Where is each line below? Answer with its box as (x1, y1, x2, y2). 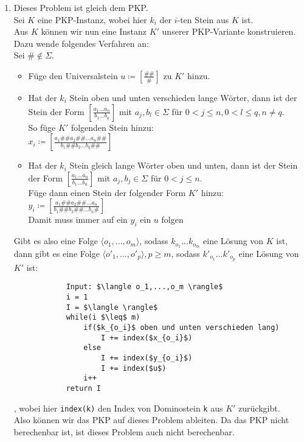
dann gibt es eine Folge (13, 247, 100, 259)
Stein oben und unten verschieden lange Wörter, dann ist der (69, 91, 297, 103)
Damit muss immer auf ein (28, 213, 128, 226)
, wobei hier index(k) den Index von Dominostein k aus (13, 401, 223, 414)
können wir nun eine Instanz (41, 25, 147, 38)
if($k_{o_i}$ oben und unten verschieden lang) (83, 323, 280, 332)
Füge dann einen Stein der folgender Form (28, 186, 186, 198)
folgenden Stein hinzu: (71, 121, 154, 133)
